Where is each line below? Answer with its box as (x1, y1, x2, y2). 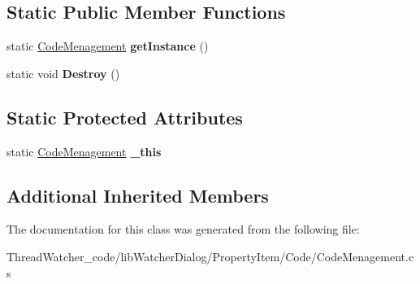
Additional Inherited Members (6, 182, 269, 208)
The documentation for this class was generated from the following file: (6, 221, 360, 238)
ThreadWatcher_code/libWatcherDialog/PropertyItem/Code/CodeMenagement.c (6, 247, 414, 264)
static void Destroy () (6, 64, 120, 81)
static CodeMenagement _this (6, 142, 162, 159)
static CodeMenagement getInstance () (6, 37, 209, 55)
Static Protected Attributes (6, 104, 243, 129)
